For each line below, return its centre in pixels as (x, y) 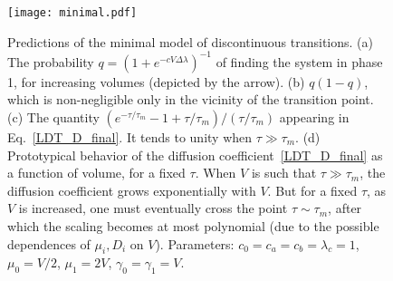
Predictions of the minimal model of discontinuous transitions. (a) (190, 41)
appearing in (314, 116)
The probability (51, 61)
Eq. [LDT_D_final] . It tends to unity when (130, 136)
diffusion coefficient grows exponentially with (132, 190)
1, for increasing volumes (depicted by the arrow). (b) (156, 81)
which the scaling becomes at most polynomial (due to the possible (193, 225)
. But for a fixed (312, 190)
